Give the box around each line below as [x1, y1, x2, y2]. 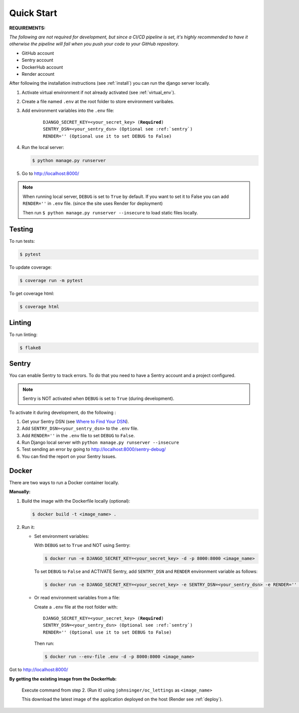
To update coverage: [9, 264, 52, 270]
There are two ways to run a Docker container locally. [9, 479, 119, 486]
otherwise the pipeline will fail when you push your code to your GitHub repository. [9, 41, 179, 47]
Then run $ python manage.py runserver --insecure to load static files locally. [22, 209, 198, 215]
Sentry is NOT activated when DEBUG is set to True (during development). [22, 395, 174, 401]
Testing [9, 225, 33, 234]
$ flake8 [19, 345, 41, 351]
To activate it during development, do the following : [9, 409, 117, 415]
